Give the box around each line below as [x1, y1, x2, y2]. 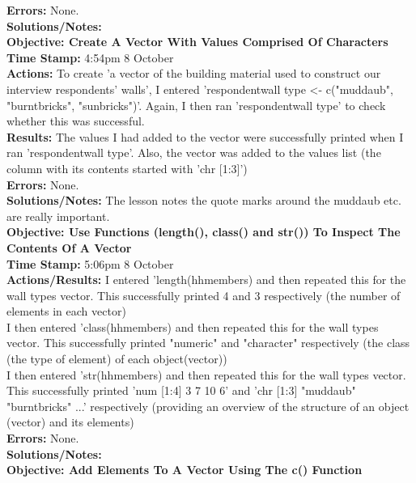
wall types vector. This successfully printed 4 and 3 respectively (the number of [6, 286, 401, 303]
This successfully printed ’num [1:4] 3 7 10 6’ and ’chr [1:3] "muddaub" [6, 382, 356, 399]
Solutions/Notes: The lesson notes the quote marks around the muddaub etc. [6, 192, 401, 209]
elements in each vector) [6, 303, 126, 320]
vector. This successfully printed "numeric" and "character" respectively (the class [6, 334, 410, 351]
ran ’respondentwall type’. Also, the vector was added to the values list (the [6, 144, 381, 161]
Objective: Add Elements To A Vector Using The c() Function [6, 461, 363, 478]
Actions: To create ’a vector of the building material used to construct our [6, 65, 381, 82]
